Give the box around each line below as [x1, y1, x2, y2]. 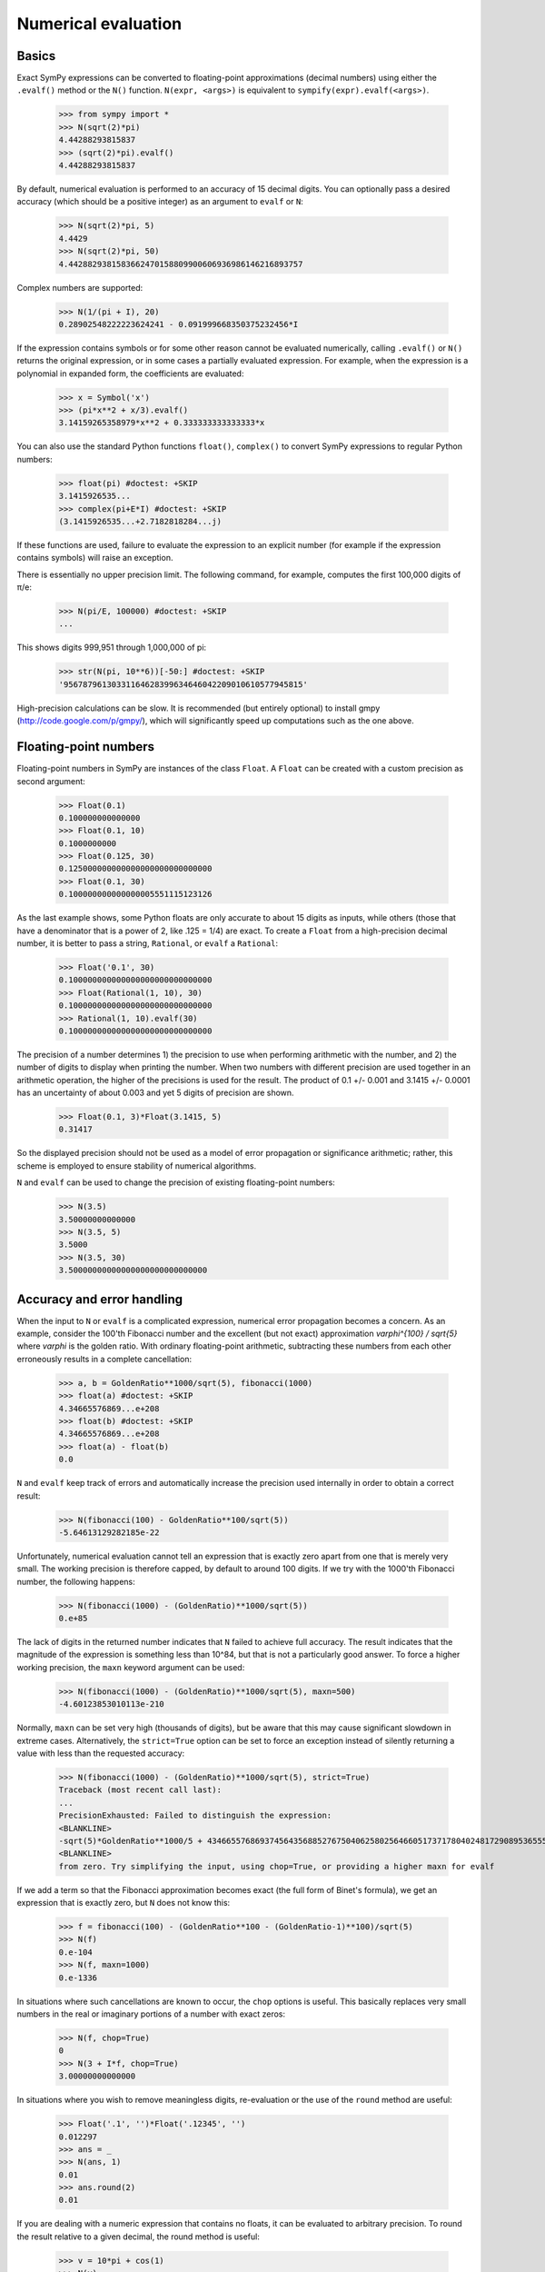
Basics [16, 48, 56, 64]
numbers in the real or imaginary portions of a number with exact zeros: [16, 2008, 286, 2019]
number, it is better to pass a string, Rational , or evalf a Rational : [16, 938, 279, 949]
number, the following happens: [16, 1576, 135, 1587]
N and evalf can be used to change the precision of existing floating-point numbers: [16, 1177, 335, 1188]
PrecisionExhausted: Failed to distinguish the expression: [58, 1810, 332, 1821]
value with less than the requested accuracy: [16, 1748, 185, 1759]
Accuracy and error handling [16, 1291, 183, 1307]
